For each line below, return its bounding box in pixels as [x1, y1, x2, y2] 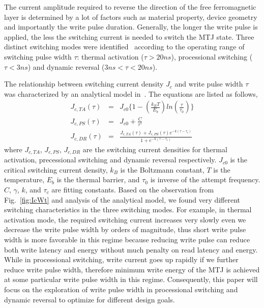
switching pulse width [4, 51, 72, 62]
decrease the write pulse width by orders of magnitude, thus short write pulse [4, 224, 246, 235]
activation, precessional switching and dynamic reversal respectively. [4, 154, 217, 165]
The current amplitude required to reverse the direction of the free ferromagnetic [4, 2, 256, 12]
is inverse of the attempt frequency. [150, 174, 260, 185]
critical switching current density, [4, 164, 108, 175]
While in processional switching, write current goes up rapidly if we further [4, 254, 239, 265]
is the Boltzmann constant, [120, 164, 204, 175]
